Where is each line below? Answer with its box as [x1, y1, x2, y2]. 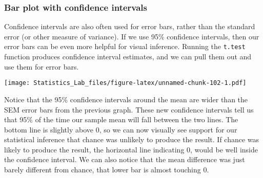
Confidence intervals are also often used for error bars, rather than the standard [4, 21, 255, 32]
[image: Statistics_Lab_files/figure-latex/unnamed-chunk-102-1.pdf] [4, 79, 247, 87]
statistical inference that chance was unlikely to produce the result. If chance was [4, 134, 259, 145]
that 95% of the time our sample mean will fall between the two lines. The [4, 114, 238, 125]
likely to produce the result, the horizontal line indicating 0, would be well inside [4, 144, 258, 154]
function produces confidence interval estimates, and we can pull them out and [4, 51, 252, 62]
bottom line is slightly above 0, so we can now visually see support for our [4, 124, 237, 135]
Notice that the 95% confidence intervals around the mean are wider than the [4, 94, 248, 104]
